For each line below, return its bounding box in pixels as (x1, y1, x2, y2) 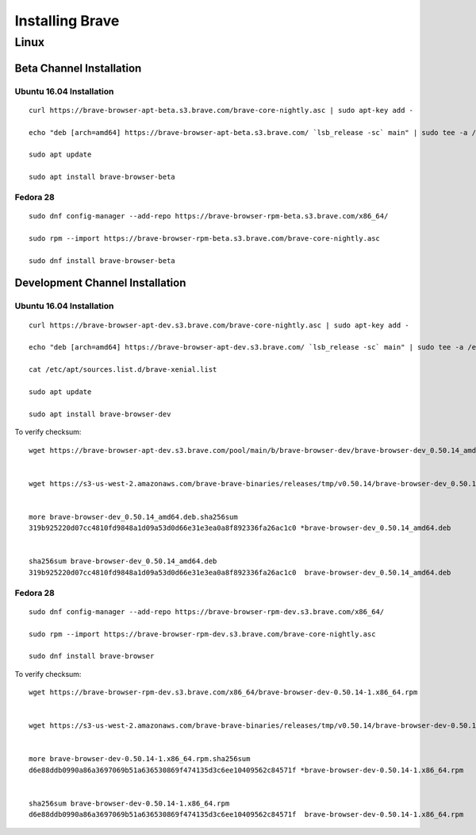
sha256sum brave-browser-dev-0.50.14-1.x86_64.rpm (29, 799, 230, 808)
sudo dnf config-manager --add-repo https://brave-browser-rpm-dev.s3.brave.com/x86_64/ (29, 607, 385, 616)
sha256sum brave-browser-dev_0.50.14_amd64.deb (29, 557, 217, 566)
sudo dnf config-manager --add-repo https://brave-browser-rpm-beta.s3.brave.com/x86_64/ (29, 211, 389, 221)
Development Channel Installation (14, 276, 186, 290)
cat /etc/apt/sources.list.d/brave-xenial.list (29, 365, 217, 374)
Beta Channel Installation (14, 61, 142, 75)
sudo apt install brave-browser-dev (29, 409, 171, 419)
